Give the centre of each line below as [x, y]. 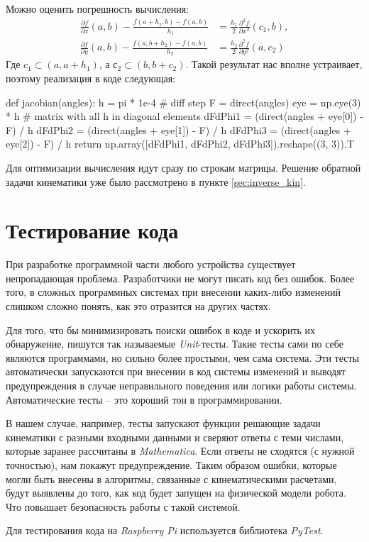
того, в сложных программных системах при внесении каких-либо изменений [174, 292]
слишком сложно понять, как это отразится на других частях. [138, 306]
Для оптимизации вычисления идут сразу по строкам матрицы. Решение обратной [183, 167]
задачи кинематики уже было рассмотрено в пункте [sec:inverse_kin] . [156, 181]
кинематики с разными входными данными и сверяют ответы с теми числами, [175, 437]
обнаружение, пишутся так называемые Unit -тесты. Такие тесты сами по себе [175, 344]
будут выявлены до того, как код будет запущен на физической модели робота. [176, 493]
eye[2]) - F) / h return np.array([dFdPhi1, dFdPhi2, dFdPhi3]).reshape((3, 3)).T [180, 144]
